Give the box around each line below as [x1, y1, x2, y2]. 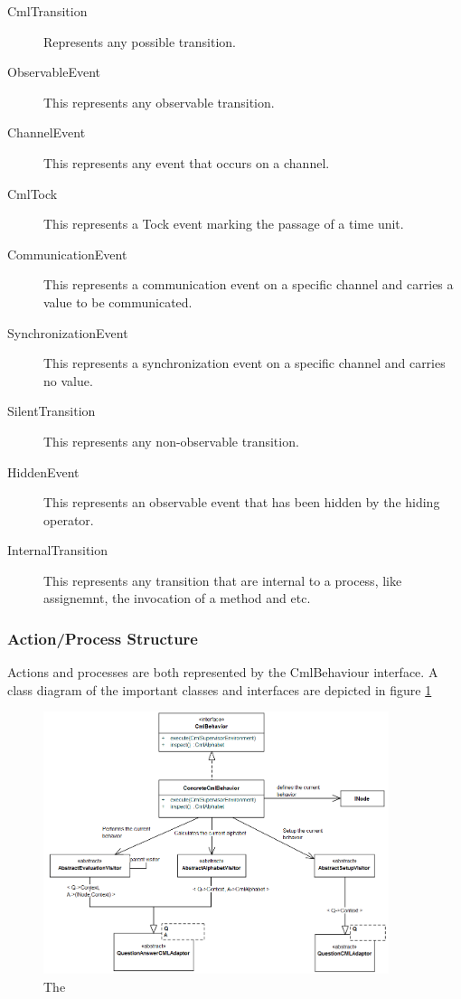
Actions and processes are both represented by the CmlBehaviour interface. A [7, 663, 438, 682]
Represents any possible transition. [43, 32, 236, 51]
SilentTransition [7, 401, 96, 420]
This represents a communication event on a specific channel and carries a [43, 275, 454, 294]
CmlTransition [7, 2, 88, 20]
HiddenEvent [7, 462, 80, 481]
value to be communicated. [43, 292, 193, 311]
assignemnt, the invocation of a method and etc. [43, 589, 311, 608]
